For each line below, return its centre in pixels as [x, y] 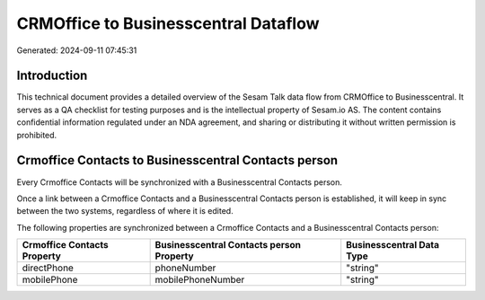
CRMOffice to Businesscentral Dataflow [168, 23]
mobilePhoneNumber [200, 280]
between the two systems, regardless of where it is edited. [125, 211]
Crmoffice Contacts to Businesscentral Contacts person [177, 160]
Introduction [52, 76]
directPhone [48, 268]
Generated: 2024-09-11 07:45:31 [77, 50]
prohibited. [37, 135]
